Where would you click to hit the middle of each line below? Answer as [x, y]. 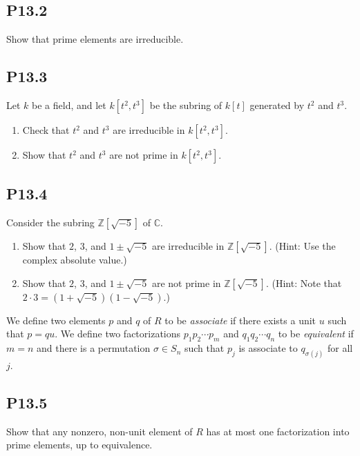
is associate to [268, 348]
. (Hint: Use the [302, 246]
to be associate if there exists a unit [240, 320]
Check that [46, 130]
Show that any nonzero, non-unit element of [100, 431]
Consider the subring [50, 222]
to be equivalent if [316, 334]
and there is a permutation [94, 348]
